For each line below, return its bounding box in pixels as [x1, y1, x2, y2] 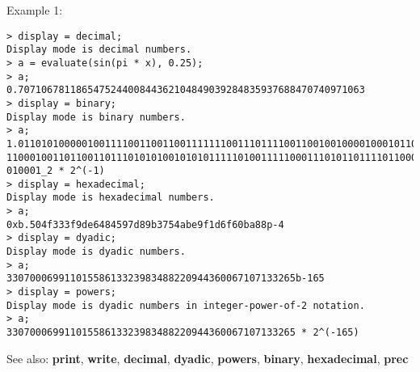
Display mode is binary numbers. [6, 111, 186, 123]
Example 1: [6, 2, 63, 18]
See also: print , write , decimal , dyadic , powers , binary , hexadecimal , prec [6, 349, 409, 366]
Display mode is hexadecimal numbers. [6, 192, 215, 204]
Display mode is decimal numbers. [6, 44, 192, 56]
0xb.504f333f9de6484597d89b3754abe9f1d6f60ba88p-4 [6, 218, 284, 230]
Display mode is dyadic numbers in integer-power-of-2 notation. [6, 299, 365, 311]
